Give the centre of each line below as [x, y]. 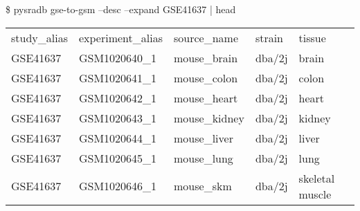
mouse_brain [206, 57]
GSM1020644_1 [118, 138]
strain [269, 37]
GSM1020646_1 [118, 186]
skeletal [317, 178]
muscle [315, 194]
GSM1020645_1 [118, 158]
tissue [312, 37]
